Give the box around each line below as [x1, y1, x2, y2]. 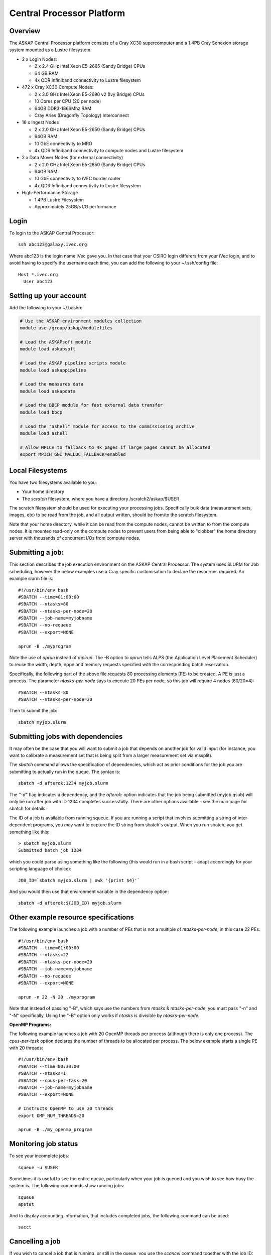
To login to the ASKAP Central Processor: [9, 230, 95, 236]
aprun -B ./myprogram [18, 643, 71, 649]
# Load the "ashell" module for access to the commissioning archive [20, 423, 195, 429]
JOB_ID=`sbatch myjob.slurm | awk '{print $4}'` [18, 877, 140, 883]
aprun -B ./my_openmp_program [18, 1127, 93, 1133]
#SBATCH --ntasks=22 [18, 952, 69, 958]
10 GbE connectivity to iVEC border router [34, 176, 121, 182]
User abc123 [23, 279, 53, 284]
